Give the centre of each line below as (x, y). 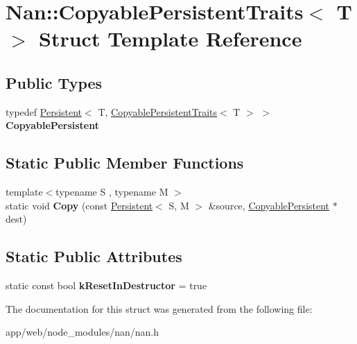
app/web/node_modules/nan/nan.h (82, 332)
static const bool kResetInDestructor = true (106, 285)
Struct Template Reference (171, 38)
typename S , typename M (112, 192)
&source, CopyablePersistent (269, 205)
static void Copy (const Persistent (79, 205)
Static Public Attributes (94, 256)
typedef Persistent (44, 111)
